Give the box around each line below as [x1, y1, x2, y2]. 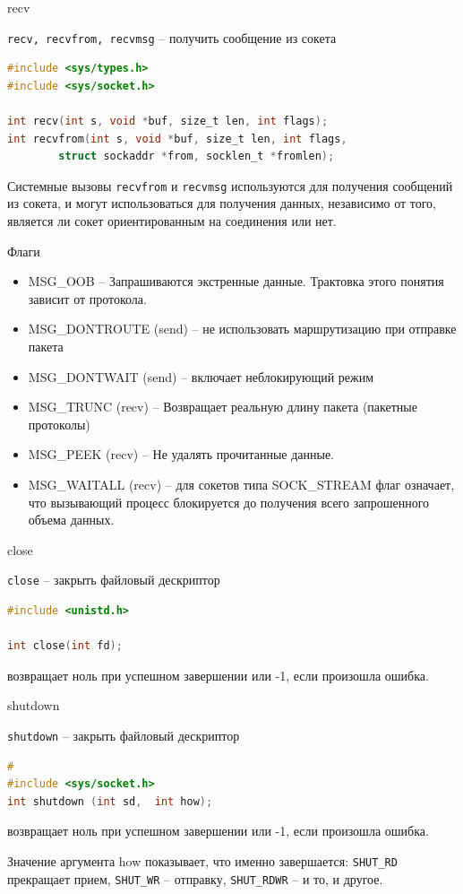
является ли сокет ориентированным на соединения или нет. [7, 212, 337, 230]
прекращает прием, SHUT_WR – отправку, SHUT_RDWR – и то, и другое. [7, 869, 383, 888]
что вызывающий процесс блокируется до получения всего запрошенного [28, 492, 430, 511]
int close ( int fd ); [7, 639, 123, 653]
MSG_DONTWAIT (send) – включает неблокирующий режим [28, 367, 374, 386]
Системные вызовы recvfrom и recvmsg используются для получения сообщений [7, 176, 453, 195]
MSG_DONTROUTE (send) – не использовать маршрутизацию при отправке [28, 319, 457, 338]
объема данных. [28, 510, 115, 529]
